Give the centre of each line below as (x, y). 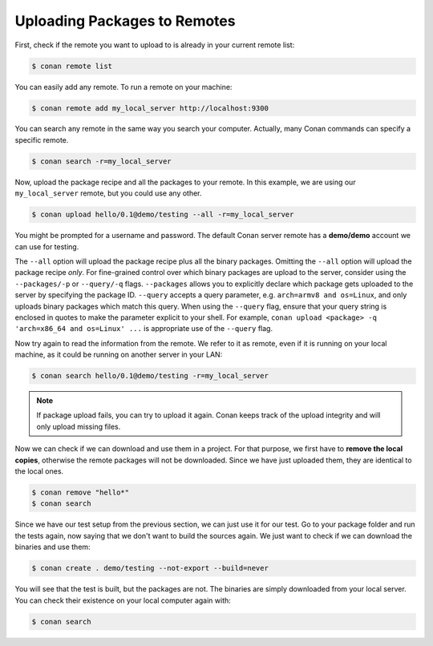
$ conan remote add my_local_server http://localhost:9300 (150, 108)
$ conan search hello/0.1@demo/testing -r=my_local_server (150, 376)
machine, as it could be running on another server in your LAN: (119, 355)
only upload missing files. (79, 426)
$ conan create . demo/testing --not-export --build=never (150, 568)
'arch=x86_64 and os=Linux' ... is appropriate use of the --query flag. (144, 329)
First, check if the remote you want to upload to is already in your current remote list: (155, 45)
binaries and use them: (53, 547)
